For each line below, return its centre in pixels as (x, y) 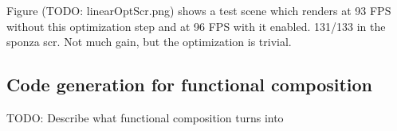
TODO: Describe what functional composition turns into (145, 117)
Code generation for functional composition (190, 85)
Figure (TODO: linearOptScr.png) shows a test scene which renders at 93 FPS (199, 10)
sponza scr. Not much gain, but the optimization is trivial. (149, 42)
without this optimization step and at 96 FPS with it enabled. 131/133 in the (196, 26)
